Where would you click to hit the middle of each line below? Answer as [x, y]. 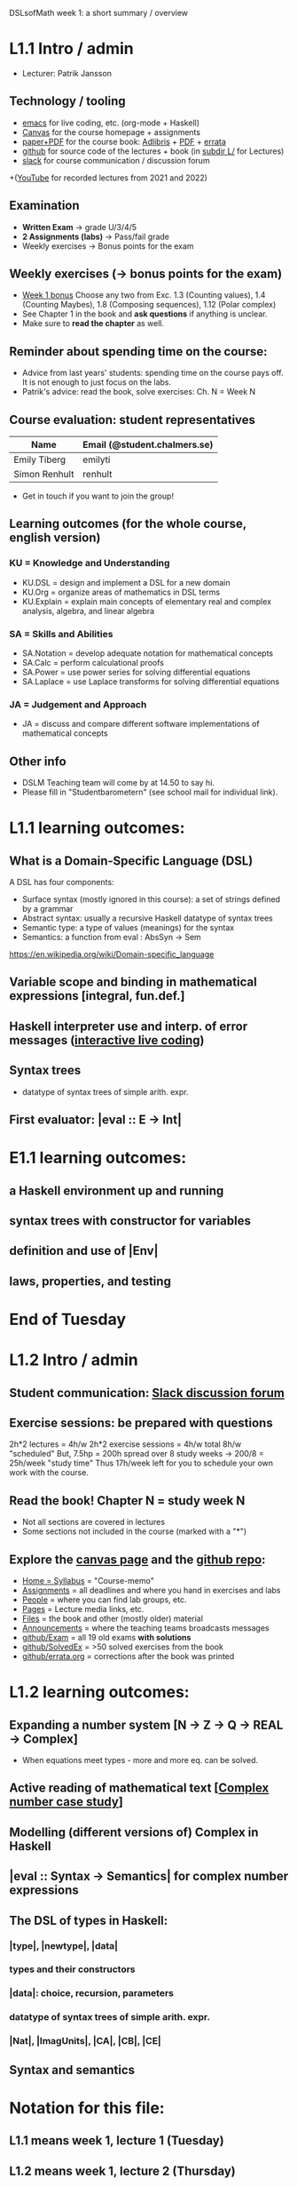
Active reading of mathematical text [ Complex [139, 1788]
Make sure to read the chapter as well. [93, 323]
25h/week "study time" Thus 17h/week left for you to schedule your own [141, 1463]
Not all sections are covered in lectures [94, 1522]
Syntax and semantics [72, 2070]
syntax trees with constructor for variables [130, 1221]
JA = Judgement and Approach [78, 704]
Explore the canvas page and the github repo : [137, 1559]
